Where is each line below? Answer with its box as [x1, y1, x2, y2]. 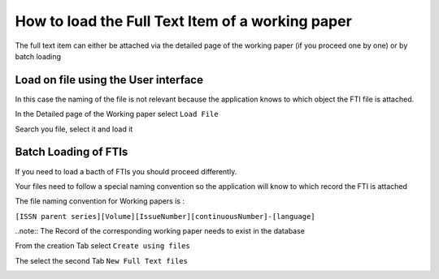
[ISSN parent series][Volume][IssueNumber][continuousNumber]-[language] [15, 212, 316, 221]
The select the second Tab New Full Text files [15, 255, 189, 265]
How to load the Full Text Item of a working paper [15, 12, 353, 30]
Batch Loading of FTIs [15, 145, 128, 159]
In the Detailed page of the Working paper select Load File [15, 109, 219, 119]
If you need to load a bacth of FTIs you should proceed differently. [15, 166, 237, 176]
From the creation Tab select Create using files [15, 241, 190, 251]
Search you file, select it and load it [15, 124, 133, 134]
